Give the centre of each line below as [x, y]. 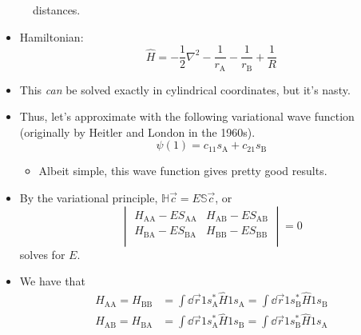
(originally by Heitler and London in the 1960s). [137, 132]
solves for [42, 254]
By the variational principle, [89, 198]
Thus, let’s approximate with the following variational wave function [187, 116]
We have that [52, 281]
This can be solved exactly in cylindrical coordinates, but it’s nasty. [185, 89]
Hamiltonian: [52, 36]
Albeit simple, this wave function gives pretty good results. [183, 171]
